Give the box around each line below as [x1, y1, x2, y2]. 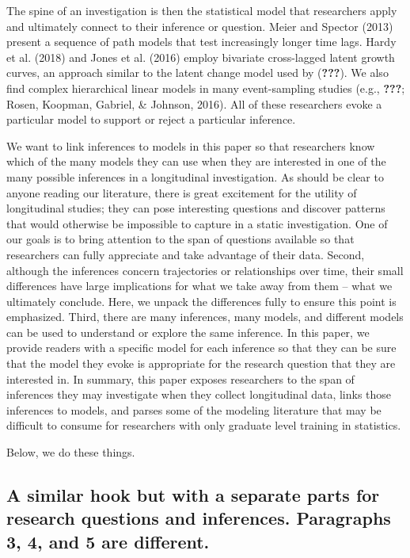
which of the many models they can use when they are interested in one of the [6, 153, 386, 170]
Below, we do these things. [6, 444, 135, 461]
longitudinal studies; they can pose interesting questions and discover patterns [6, 200, 385, 216]
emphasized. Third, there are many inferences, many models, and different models [6, 308, 404, 325]
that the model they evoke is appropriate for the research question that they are [6, 355, 396, 372]
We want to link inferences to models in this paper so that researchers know [6, 137, 375, 154]
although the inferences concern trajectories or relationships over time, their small [6, 262, 404, 278]
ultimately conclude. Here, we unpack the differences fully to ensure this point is [6, 292, 397, 309]
